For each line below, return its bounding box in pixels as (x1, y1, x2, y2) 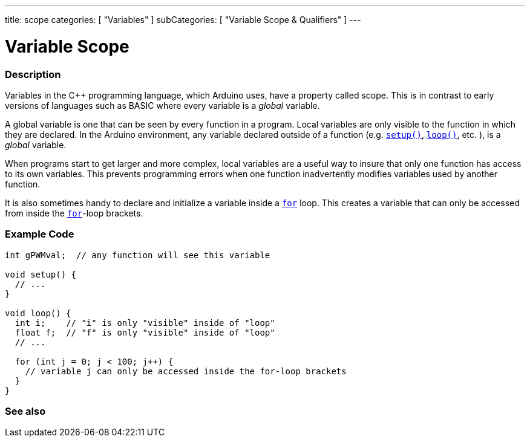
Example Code (5, 228, 74, 241)
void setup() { (5, 269, 77, 279)
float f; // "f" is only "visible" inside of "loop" (15, 327, 275, 337)
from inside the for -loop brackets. (5, 207, 143, 218)
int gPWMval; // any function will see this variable (5, 250, 270, 260)
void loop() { (5, 308, 71, 318)
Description (5, 68, 61, 80)
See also (5, 405, 46, 417)
